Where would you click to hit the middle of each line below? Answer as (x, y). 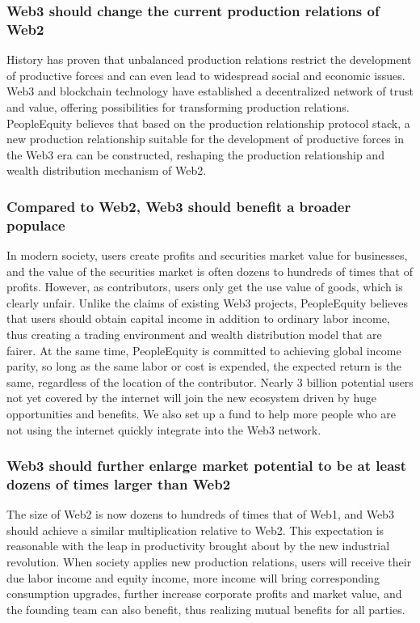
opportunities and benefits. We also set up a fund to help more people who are (201, 413)
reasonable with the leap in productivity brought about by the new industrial (198, 546)
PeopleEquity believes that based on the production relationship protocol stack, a (208, 123)
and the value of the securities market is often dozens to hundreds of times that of (210, 271)
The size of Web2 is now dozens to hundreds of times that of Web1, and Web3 (200, 514)
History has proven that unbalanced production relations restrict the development (209, 59)
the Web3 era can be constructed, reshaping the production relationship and (195, 154)
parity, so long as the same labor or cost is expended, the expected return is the (204, 366)
